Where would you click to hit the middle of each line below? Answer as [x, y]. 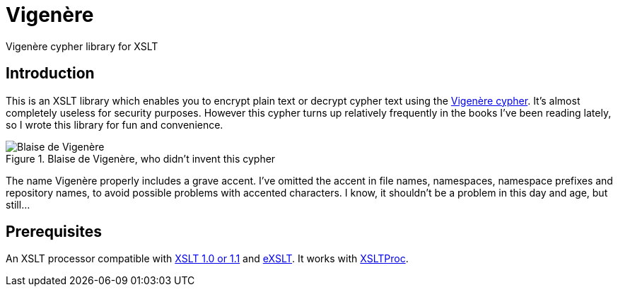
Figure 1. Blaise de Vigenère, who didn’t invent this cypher [141, 158]
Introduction [50, 74]
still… [18, 204]
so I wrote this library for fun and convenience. [115, 124]
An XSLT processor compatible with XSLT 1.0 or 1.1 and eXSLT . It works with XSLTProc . [207, 259]
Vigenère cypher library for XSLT [82, 46]
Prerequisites [54, 232]
